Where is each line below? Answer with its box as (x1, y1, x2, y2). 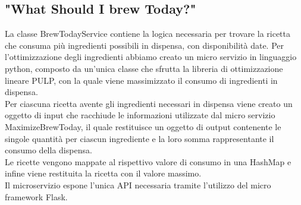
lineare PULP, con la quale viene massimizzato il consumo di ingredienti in (5, 74, 278, 86)
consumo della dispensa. (5, 144, 92, 156)
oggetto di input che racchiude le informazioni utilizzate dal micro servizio (5, 109, 275, 121)
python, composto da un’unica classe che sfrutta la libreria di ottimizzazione (5, 62, 283, 74)
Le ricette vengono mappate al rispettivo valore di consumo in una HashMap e (5, 155, 291, 168)
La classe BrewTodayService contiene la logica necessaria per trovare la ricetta (5, 27, 291, 40)
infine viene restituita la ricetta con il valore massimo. (5, 167, 202, 179)
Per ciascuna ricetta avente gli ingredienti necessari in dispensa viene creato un (5, 97, 293, 109)
